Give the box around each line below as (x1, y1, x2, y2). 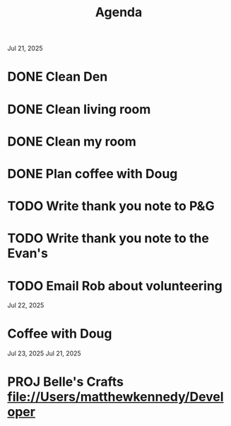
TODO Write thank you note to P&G (7, 199, 215, 214)
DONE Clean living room (7, 101, 151, 117)
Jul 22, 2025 (7, 301, 45, 309)
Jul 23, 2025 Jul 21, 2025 (7, 349, 81, 357)
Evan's (7, 245, 48, 261)
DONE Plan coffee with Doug (7, 165, 178, 182)
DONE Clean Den (7, 69, 108, 85)
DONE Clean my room (7, 134, 136, 149)
